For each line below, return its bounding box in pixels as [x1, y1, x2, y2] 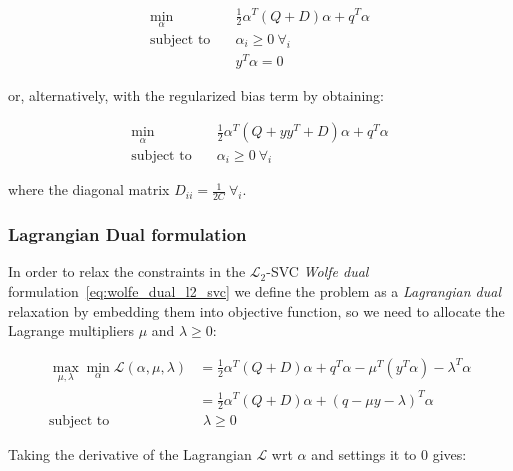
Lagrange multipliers [8, 320, 134, 341]
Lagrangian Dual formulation [8, 222, 247, 247]
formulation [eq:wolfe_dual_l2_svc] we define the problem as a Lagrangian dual [8, 281, 502, 302]
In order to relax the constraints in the [8, 261, 246, 282]
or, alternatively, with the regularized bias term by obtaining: [8, 84, 384, 105]
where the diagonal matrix [8, 179, 170, 200]
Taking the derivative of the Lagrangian [8, 444, 252, 465]
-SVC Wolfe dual [266, 261, 369, 282]
